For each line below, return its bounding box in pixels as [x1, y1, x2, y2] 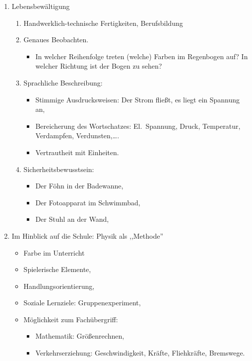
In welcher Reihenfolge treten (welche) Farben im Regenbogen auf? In [35, 51, 248, 61]
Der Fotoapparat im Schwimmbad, [35, 197, 140, 207]
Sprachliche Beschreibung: [23, 77, 103, 88]
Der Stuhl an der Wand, [35, 214, 109, 224]
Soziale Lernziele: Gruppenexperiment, [23, 297, 141, 308]
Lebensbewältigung [11, 1, 70, 11]
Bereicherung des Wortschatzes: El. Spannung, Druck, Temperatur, [35, 120, 241, 131]
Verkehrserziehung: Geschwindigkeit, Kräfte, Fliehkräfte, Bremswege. [35, 348, 245, 358]
